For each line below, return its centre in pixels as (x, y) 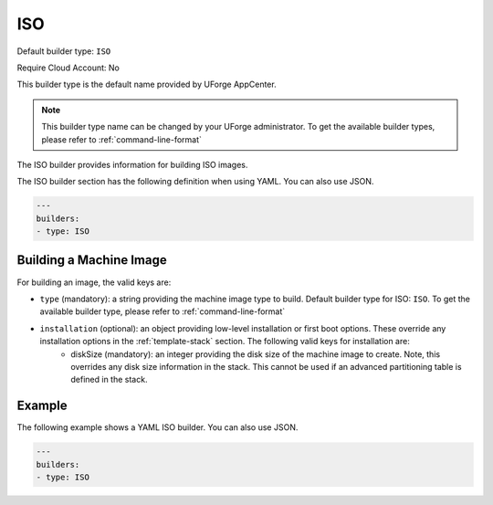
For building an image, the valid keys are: (94, 282)
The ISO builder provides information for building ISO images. (132, 164)
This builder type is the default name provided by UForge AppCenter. (147, 84)
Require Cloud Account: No (68, 68)
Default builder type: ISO (64, 51)
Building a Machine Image (92, 260)
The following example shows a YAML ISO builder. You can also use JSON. (157, 427)
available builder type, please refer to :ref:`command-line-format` (163, 311)
